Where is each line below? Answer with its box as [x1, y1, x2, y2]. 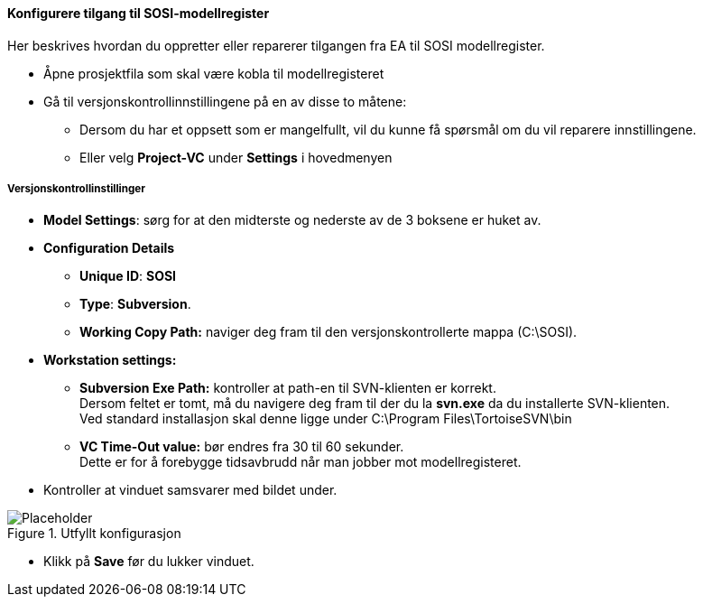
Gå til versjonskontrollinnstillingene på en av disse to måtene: [43, 93, 407, 109]
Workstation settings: [43, 352, 177, 368]
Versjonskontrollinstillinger [7, 182, 145, 195]
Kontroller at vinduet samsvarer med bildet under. [43, 482, 338, 498]
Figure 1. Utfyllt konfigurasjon [7, 525, 181, 542]
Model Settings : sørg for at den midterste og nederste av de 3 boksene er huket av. [43, 212, 541, 228]
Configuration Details [43, 240, 175, 256]
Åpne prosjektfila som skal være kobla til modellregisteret [43, 65, 384, 81]
